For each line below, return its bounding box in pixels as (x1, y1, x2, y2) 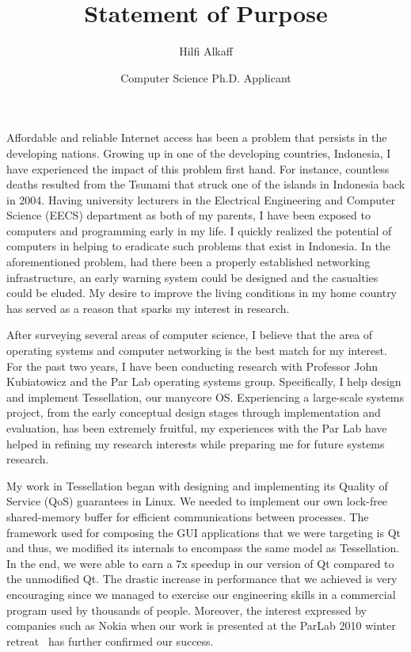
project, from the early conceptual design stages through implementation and (6, 404, 381, 421)
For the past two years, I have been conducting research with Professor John (6, 357, 379, 374)
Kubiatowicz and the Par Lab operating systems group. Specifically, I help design (6, 373, 401, 390)
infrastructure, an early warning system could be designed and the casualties (6, 269, 379, 285)
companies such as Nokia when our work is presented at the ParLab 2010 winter (6, 617, 396, 634)
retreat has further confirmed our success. (6, 632, 214, 649)
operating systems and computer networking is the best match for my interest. (6, 342, 387, 359)
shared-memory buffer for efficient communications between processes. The (6, 508, 369, 524)
